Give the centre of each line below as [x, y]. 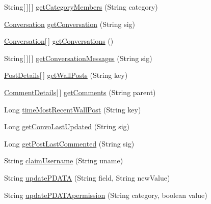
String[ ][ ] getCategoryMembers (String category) [81, 7]
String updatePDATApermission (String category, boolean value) [106, 195]
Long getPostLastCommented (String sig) [69, 143]
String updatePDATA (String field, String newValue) [87, 177]
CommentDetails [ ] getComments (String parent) [80, 92]
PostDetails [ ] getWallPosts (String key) [66, 75]
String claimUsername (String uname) [64, 161]
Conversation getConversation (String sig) [70, 24]
